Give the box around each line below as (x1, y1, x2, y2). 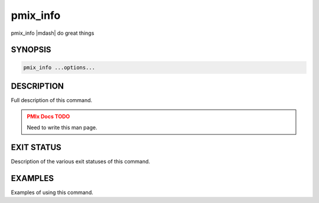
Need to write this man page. (27, 124, 97, 131)
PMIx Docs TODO (27, 113, 70, 120)
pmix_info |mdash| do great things (11, 30, 95, 37)
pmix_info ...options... (23, 64, 96, 71)
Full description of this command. (11, 97, 93, 104)
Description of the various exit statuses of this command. (11, 158, 151, 165)
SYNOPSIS (11, 45, 51, 55)
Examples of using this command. (11, 189, 94, 196)
